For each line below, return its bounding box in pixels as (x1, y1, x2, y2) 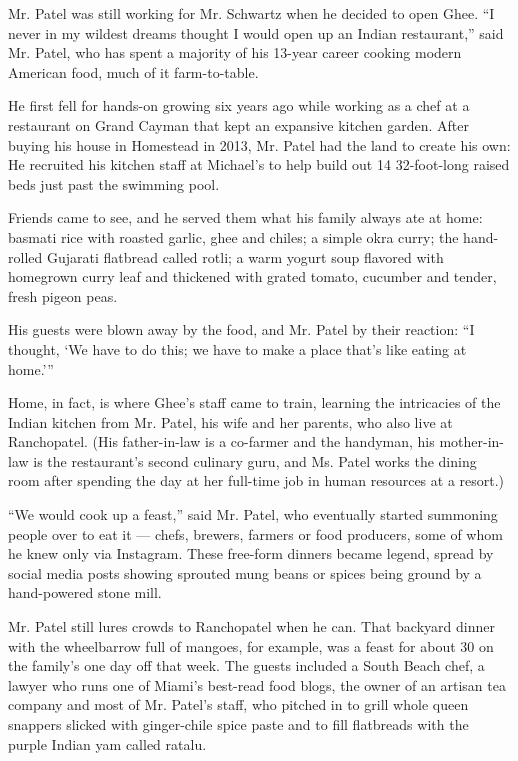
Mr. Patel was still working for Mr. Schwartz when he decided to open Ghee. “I (8, 3, 495, 23)
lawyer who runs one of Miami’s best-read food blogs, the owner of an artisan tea (8, 674, 506, 695)
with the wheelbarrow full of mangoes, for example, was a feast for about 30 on (8, 635, 494, 656)
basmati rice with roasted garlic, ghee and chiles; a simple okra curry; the (8, 226, 459, 247)
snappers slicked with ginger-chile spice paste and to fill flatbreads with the (8, 714, 469, 734)
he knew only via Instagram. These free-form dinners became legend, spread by (8, 543, 494, 564)
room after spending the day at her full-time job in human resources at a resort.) (8, 470, 505, 491)
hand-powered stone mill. (8, 582, 162, 603)
